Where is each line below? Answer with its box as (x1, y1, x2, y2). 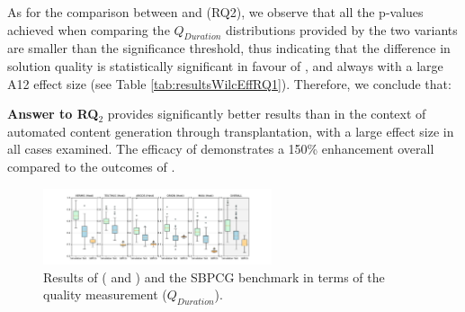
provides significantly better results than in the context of (107, 104, 426, 123)
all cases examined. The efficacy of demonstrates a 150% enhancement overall (7, 139, 434, 158)
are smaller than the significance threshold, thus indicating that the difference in (7, 39, 451, 58)
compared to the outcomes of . (7, 156, 175, 175)
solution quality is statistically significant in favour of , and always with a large (7, 56, 443, 75)
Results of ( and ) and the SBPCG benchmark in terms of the (43, 267, 385, 286)
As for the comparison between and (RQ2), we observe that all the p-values (7, 3, 424, 21)
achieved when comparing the (7, 20, 170, 39)
